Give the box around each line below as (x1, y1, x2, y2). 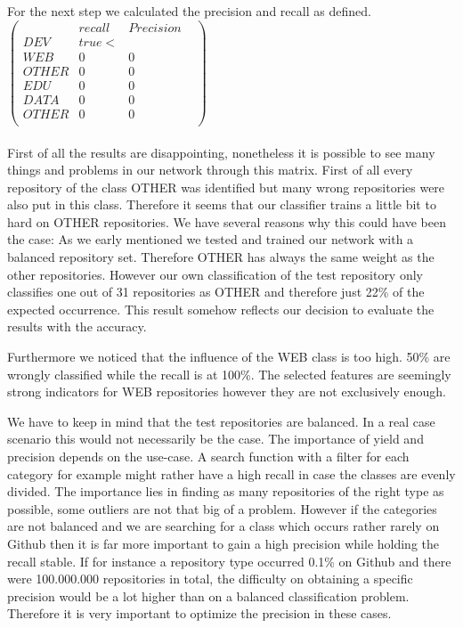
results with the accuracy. (7, 317, 147, 336)
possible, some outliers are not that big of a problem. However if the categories (7, 499, 437, 518)
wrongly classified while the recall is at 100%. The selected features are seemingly (7, 364, 451, 383)
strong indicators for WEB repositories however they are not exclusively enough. (7, 382, 446, 401)
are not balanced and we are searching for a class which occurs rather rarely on (7, 517, 440, 535)
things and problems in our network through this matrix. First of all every (7, 160, 413, 179)
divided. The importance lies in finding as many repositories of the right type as (7, 482, 444, 501)
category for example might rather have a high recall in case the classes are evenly (7, 464, 456, 483)
